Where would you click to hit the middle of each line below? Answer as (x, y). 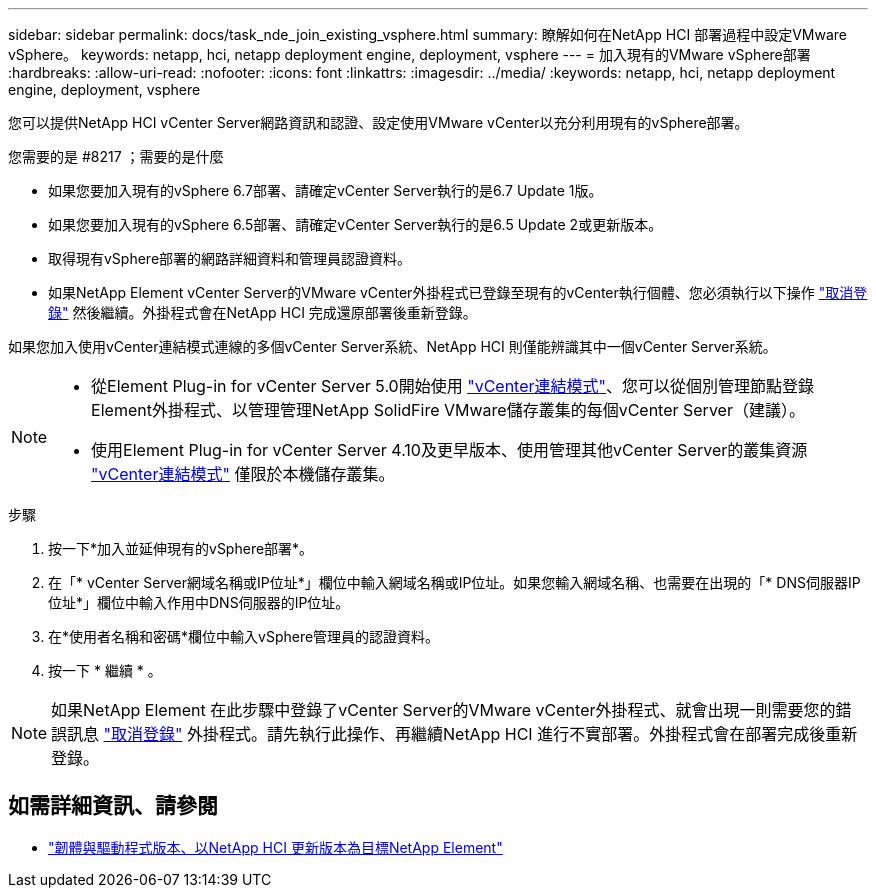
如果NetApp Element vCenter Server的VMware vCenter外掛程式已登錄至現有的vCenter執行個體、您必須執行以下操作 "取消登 (458, 292)
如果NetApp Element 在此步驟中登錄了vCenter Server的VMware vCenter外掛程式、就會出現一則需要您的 (443, 710)
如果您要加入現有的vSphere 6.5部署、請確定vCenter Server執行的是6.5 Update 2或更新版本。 (355, 224)
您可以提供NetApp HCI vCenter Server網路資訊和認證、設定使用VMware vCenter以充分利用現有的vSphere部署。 (378, 122)
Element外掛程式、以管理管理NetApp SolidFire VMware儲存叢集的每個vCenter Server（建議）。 (448, 410)
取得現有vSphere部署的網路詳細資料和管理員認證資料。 (230, 258)
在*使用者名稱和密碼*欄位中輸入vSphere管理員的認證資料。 (244, 636)
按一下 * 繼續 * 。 (105, 670)
